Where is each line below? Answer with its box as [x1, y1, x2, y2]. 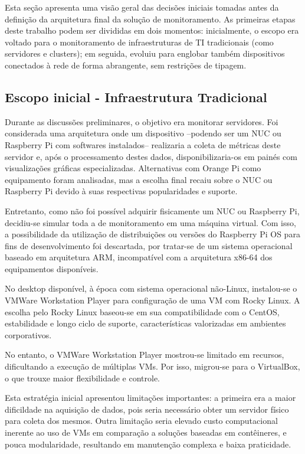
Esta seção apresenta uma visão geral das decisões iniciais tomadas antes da [5, 1, 279, 13]
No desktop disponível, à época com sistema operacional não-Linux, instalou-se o [5, 282, 297, 295]
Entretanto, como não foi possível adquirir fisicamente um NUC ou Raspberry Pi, [5, 204, 300, 217]
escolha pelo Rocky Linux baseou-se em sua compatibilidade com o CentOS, [5, 305, 280, 318]
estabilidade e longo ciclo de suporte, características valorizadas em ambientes [5, 317, 286, 329]
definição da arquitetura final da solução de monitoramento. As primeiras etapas [5, 12, 296, 25]
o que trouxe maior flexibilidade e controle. [5, 371, 160, 384]
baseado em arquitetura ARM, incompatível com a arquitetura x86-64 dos [5, 251, 273, 263]
